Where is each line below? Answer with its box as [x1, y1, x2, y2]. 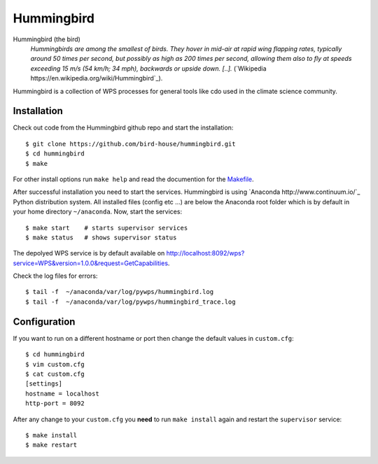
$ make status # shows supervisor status [25, 233, 177, 241]
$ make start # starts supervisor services [25, 224, 188, 232]
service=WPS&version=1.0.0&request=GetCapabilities [13, 259, 168, 267]
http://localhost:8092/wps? [166, 249, 245, 258]
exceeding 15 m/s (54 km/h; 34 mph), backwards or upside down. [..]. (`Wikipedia [30, 64, 267, 73]
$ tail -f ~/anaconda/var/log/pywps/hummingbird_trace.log [25, 297, 236, 306]
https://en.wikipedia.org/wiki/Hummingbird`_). [30, 74, 163, 83]
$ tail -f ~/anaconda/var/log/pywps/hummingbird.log [25, 288, 213, 296]
